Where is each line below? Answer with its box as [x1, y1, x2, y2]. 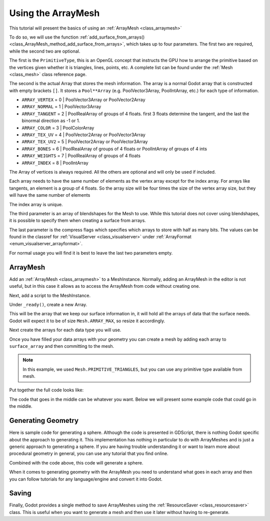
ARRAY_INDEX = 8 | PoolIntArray [21, 160, 88, 166]
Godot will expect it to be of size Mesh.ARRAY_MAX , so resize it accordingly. [9, 318, 165, 324]
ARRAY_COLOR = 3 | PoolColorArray [21, 125, 94, 131]
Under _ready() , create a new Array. [9, 301, 87, 307]
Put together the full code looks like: [9, 387, 84, 393]
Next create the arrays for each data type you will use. [9, 327, 121, 333]
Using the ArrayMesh [9, 8, 100, 19]
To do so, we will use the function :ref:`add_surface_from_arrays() [9, 34, 145, 40]
